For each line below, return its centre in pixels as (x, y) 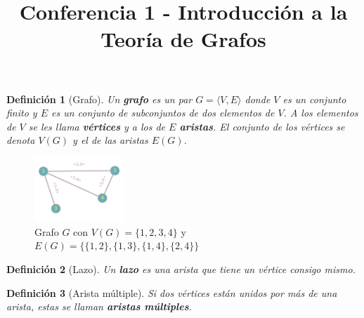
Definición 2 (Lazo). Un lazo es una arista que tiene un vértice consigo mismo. (181, 269)
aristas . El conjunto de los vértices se (262, 126)
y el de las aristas (110, 140)
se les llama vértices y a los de (97, 126)
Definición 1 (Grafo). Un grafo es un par (99, 99)
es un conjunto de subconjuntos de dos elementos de (163, 113)
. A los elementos (321, 113)
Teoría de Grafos (183, 39)
